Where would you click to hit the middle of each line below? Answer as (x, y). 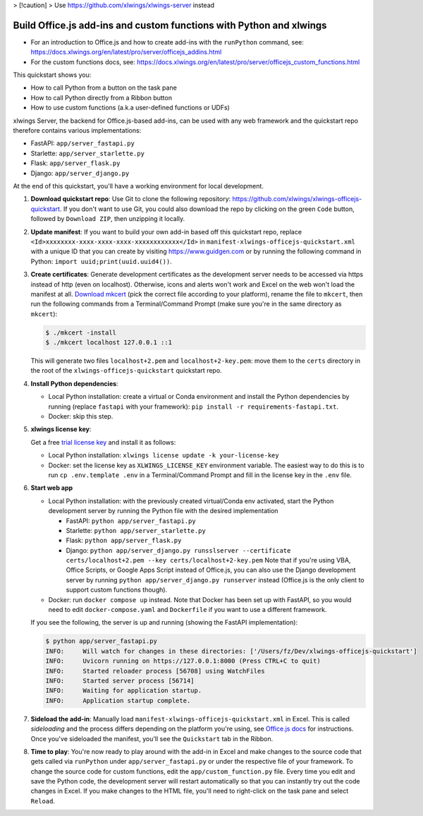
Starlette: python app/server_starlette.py (136, 530)
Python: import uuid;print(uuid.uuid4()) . (101, 261)
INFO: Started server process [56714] (120, 680)
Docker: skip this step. (81, 416)
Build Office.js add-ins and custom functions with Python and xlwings (170, 25)
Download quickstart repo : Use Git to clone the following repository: (131, 199)
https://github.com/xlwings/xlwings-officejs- (297, 199)
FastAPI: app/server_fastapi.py (83, 143)
